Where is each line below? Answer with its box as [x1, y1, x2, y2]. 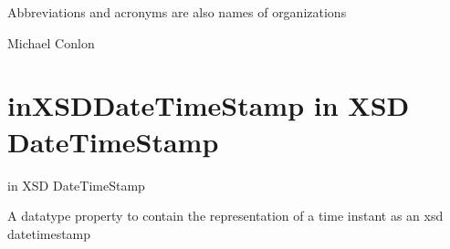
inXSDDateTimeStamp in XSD [7, 87, 410, 124]
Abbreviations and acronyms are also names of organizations [7, 3, 347, 21]
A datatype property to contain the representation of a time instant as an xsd [7, 206, 444, 225]
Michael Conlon [7, 33, 95, 52]
